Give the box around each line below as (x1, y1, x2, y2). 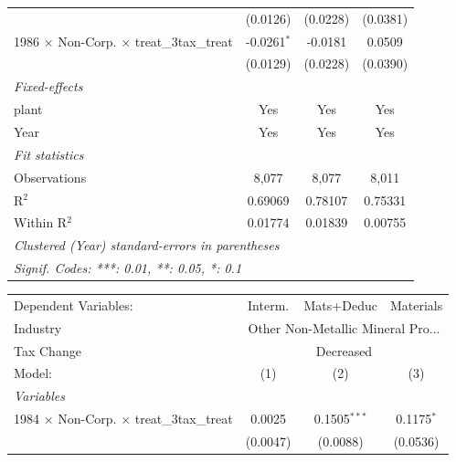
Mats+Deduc (303, 295, 377, 314)
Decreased (315, 341, 373, 360)
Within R (14, 213, 68, 232)
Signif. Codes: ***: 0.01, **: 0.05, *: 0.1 (14, 258, 242, 278)
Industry (14, 318, 62, 337)
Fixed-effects (14, 77, 83, 96)
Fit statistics (14, 144, 84, 163)
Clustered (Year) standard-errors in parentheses (14, 236, 280, 255)
